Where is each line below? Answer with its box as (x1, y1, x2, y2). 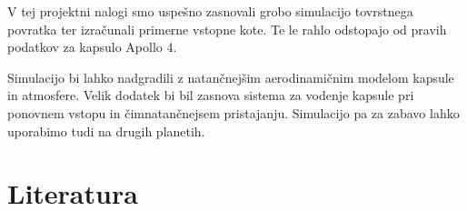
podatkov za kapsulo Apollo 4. (7, 37, 177, 56)
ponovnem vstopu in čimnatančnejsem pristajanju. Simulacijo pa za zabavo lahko (7, 103, 460, 122)
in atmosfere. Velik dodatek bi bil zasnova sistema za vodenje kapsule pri (7, 85, 414, 105)
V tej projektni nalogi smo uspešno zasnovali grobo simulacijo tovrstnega (7, 2, 413, 20)
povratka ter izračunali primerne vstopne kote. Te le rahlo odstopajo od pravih (7, 19, 447, 38)
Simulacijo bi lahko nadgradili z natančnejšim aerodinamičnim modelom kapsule (7, 67, 454, 86)
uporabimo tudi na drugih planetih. (7, 121, 205, 140)
